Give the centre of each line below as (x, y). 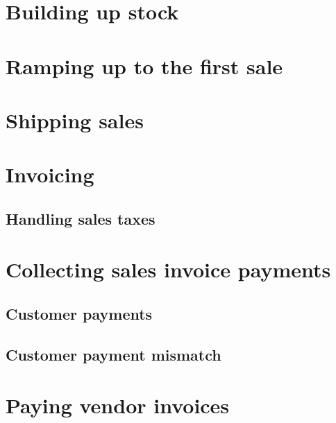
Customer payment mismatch (114, 354)
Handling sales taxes (81, 218)
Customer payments (79, 314)
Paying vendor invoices (118, 405)
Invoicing (50, 174)
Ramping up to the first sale (144, 66)
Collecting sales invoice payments (168, 269)
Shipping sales (75, 120)
